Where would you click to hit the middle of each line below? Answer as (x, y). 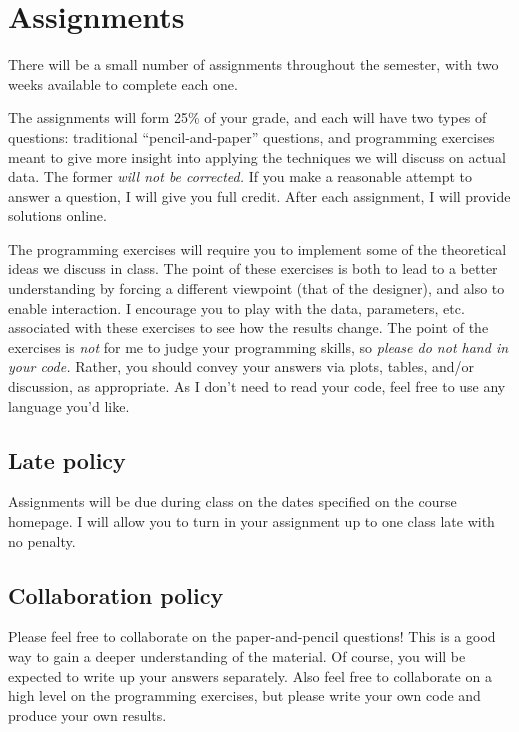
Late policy (67, 459)
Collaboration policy (116, 594)
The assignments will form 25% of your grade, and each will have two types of (247, 117)
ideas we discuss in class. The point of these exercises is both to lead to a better (253, 268)
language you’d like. (69, 405)
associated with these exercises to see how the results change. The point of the (248, 327)
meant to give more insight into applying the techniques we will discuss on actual (257, 156)
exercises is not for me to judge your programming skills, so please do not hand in (258, 346)
